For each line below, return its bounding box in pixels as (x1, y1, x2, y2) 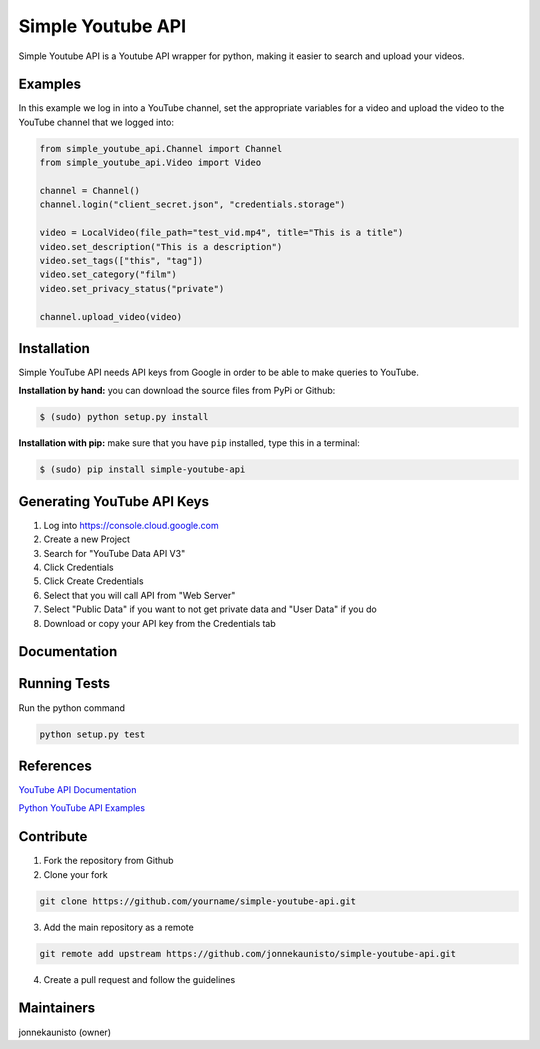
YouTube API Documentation (18, 784, 137, 795)
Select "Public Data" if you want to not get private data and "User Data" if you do (43, 603, 377, 615)
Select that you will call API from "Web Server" (43, 589, 236, 601)
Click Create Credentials (43, 575, 144, 587)
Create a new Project (43, 533, 130, 545)
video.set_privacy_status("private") (39, 283, 225, 294)
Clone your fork (43, 868, 109, 880)
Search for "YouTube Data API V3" (43, 547, 186, 559)
